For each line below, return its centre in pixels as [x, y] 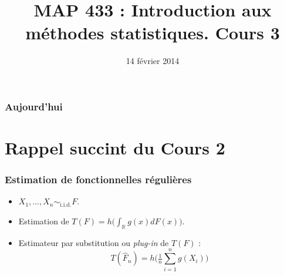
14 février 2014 [153, 61]
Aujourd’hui [34, 106]
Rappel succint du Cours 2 [115, 148]
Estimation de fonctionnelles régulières [98, 179]
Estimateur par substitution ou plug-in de [94, 242]
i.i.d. [66, 205]
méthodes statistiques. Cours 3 [153, 33]
